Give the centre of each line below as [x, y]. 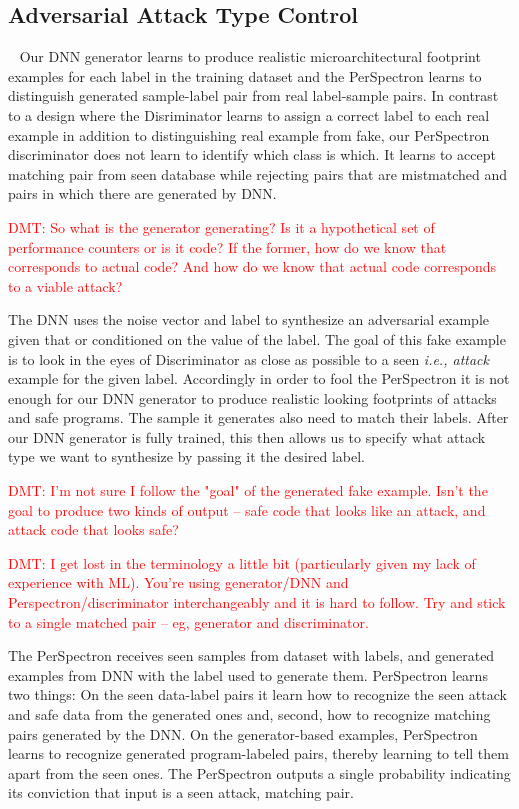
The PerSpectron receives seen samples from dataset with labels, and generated [251, 655]
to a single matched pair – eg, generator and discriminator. [188, 621]
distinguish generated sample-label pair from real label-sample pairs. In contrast [253, 95]
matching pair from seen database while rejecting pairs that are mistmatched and [258, 173]
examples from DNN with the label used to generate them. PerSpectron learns [248, 674]
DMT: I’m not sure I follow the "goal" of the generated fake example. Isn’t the [248, 490]
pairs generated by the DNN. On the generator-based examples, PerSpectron [243, 733]
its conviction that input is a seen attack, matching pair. [181, 792]
